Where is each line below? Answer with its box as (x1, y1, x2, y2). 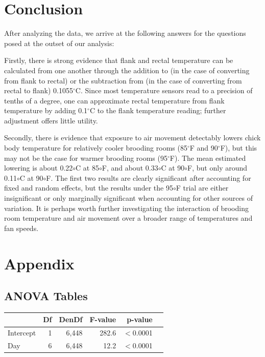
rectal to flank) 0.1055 (4, 85, 73, 96)
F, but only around (187, 162, 248, 173)
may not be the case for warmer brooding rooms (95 (4, 152, 167, 163)
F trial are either (176, 182, 229, 193)
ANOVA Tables (4, 288, 88, 304)
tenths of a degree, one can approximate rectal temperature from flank (4, 95, 225, 106)
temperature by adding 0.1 (4, 105, 88, 116)
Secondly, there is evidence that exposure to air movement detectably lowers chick (4, 132, 261, 143)
